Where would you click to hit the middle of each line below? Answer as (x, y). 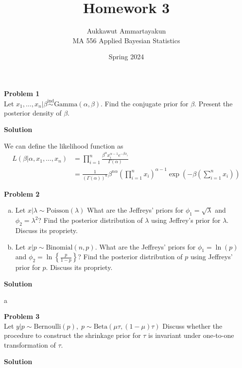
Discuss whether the (192, 326)
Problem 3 (22, 316)
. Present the (214, 103)
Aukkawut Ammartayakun (126, 31)
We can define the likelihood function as (64, 145)
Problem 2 (22, 193)
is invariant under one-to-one (191, 335)
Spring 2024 (126, 57)
